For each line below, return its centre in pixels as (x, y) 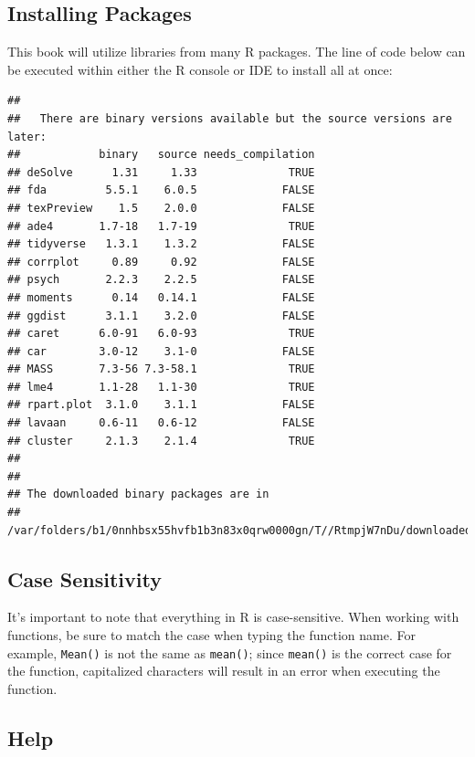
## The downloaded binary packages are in (138, 494)
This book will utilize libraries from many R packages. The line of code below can (237, 52)
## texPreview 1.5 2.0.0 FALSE (161, 208)
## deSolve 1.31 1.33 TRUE (161, 172)
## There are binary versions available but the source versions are (230, 118)
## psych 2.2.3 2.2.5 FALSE (161, 280)
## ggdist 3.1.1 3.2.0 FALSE (161, 315)
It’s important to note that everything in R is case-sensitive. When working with (233, 617)
